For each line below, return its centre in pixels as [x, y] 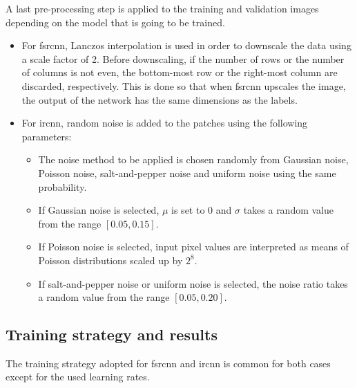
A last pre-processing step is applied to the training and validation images [162, 8]
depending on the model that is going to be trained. [115, 22]
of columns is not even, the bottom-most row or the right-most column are [180, 72]
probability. [62, 186]
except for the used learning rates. [78, 377]
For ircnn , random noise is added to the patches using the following [165, 123]
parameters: [47, 136]
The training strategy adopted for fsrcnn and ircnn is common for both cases [168, 363]
